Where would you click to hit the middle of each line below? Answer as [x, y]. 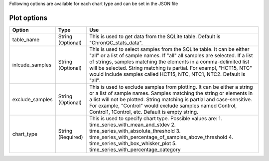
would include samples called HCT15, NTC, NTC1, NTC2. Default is [167, 74]
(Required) [70, 137]
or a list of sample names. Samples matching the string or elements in [171, 93]
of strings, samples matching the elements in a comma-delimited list [169, 61]
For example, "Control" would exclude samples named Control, [163, 106]
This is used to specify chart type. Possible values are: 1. [156, 118]
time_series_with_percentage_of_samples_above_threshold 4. [161, 137]
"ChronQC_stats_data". [116, 42]
